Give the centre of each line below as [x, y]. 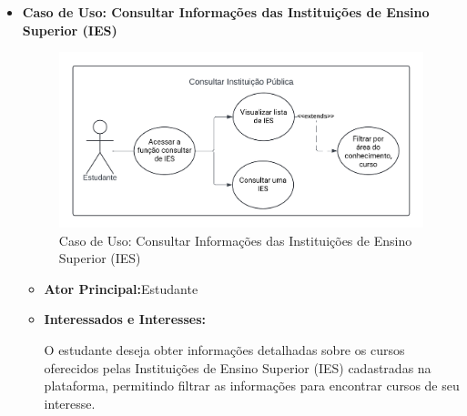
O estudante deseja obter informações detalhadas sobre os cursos [224, 350]
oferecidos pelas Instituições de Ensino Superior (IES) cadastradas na [238, 367]
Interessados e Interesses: [125, 319]
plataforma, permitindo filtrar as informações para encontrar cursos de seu [252, 386]
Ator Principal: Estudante [121, 288]
